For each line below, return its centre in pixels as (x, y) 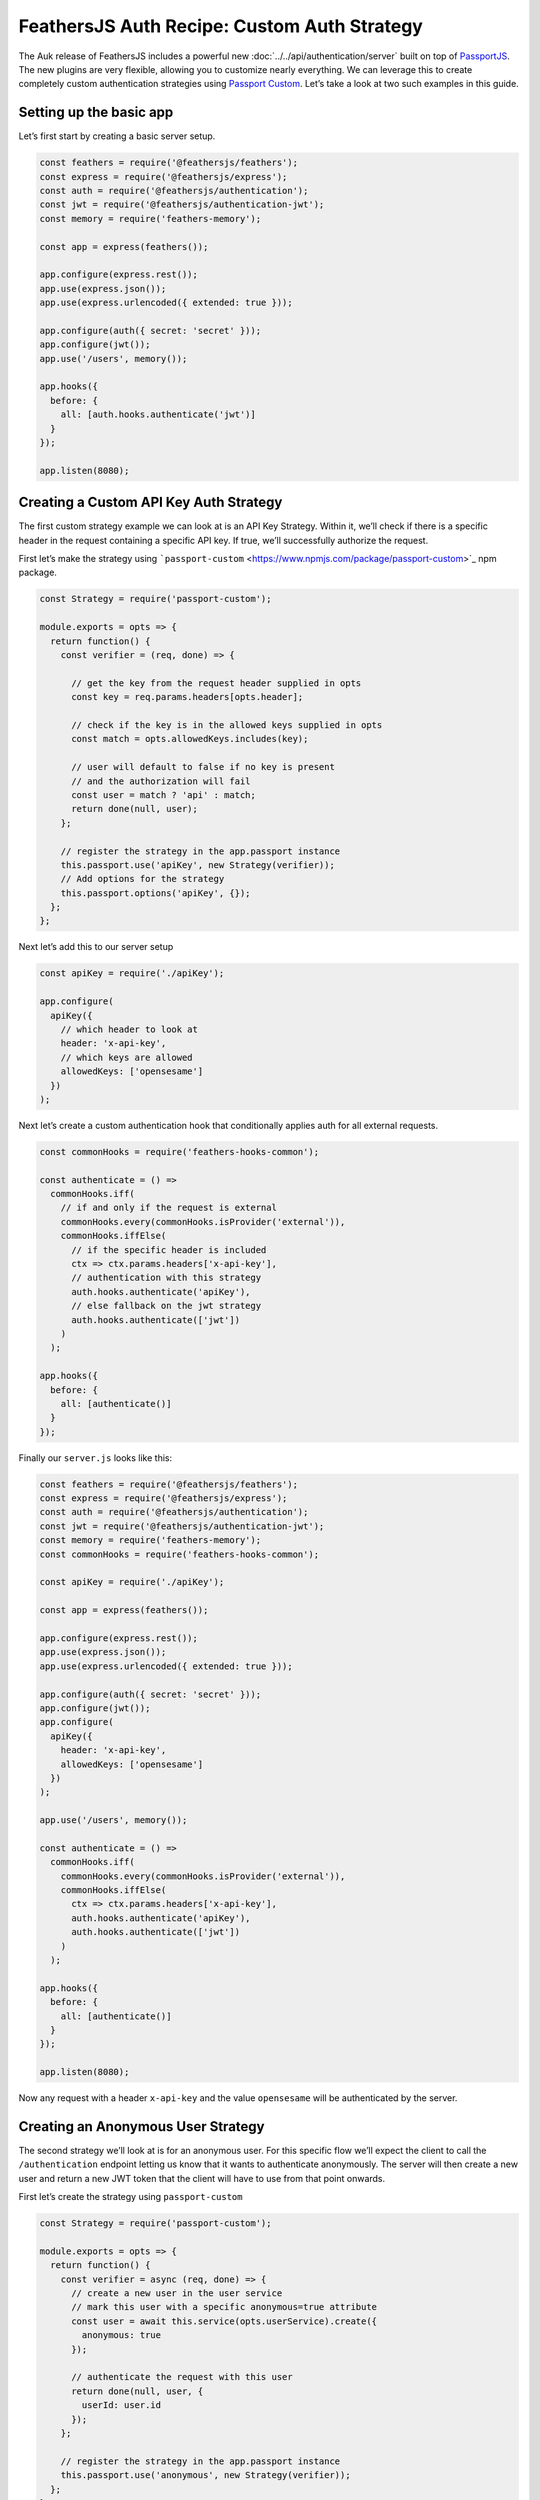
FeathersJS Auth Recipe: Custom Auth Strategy (221, 26)
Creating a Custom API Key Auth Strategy (150, 502)
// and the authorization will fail (161, 781)
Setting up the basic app (96, 112)
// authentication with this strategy (166, 1278)
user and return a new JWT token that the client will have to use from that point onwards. (202, 2178)
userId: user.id (121, 2405)
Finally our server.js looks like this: (95, 1457)
